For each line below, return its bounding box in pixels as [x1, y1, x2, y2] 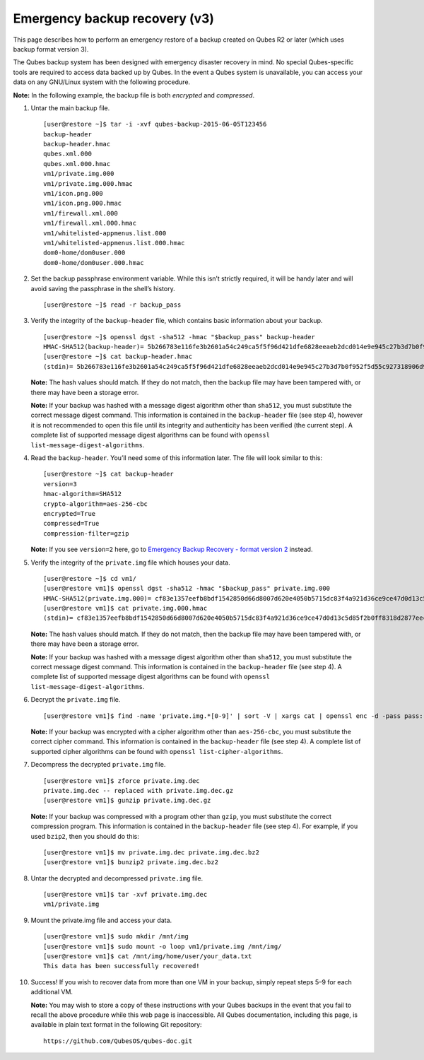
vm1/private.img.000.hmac [43, 179, 134, 187]
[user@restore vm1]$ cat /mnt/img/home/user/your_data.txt [43, 953, 252, 960]
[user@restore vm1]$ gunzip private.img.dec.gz [43, 796, 211, 805]
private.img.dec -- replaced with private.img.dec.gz [43, 787, 233, 794]
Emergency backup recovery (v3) [13, 11, 215, 26]
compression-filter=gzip [43, 529, 129, 537]
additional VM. [30, 988, 73, 996]
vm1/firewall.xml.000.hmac [43, 219, 137, 228]
